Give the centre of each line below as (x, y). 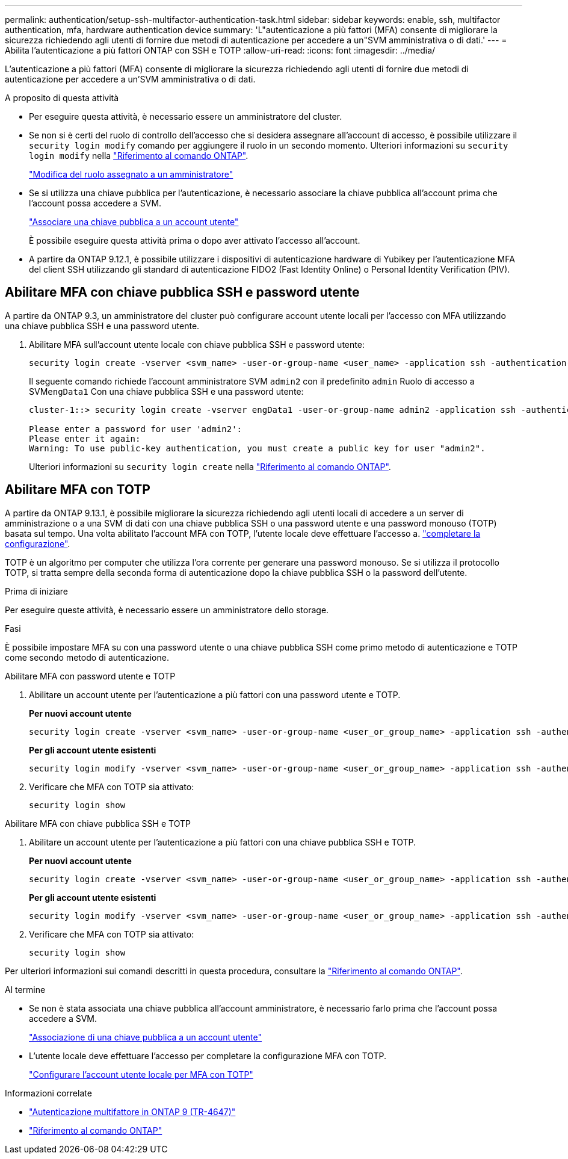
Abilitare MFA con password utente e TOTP (90, 676)
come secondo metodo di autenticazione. (87, 657)
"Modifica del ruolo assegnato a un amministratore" (131, 174)
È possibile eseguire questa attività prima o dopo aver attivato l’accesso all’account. (195, 240)
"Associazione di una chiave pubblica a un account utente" (146, 1037)
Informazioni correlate (48, 1093)
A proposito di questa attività (62, 98)
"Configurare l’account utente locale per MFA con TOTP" (141, 1074)
